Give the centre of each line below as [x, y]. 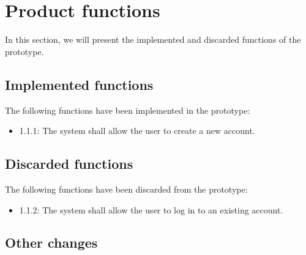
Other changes [51, 242]
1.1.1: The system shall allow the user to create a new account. [137, 131]
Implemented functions [79, 84]
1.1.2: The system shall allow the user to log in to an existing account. [151, 209]
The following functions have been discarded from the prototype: [126, 189]
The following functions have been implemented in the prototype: [128, 110]
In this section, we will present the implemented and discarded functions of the [153, 39]
